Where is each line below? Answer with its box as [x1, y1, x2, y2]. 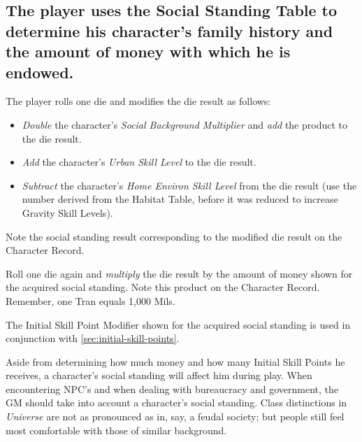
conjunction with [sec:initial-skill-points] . [6, 331, 180, 345]
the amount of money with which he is [6, 41, 291, 62]
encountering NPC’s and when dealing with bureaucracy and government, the [6, 381, 339, 396]
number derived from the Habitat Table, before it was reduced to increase [22, 192, 338, 206]
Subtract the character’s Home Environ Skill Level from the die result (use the [22, 178, 357, 192]
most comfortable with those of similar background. [6, 422, 227, 437]
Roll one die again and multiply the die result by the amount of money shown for [6, 266, 353, 280]
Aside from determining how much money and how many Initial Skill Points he [6, 354, 345, 369]
